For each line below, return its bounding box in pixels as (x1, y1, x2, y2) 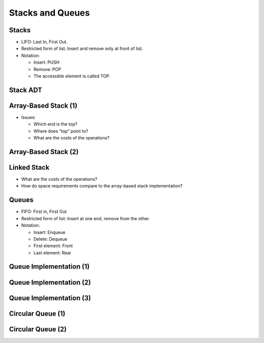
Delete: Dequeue (33, 236, 68, 242)
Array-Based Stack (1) (9, 101, 78, 110)
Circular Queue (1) (9, 309, 66, 318)
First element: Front (33, 243, 73, 249)
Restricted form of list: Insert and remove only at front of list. (21, 46, 143, 51)
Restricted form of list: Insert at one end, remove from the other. (21, 215, 150, 221)
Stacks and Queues (9, 7, 90, 18)
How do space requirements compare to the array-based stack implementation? (21, 183, 183, 189)
